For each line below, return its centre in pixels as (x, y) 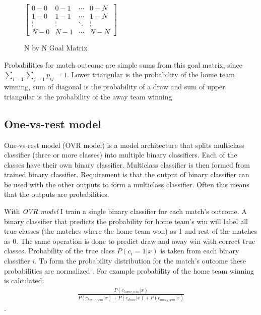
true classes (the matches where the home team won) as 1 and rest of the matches (131, 231)
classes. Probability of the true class (59, 251)
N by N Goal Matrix (56, 48)
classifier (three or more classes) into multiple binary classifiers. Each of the (121, 155)
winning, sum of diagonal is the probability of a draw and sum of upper (115, 87)
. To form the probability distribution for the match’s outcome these (140, 261)
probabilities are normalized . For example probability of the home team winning (129, 270)
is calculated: (24, 280)
